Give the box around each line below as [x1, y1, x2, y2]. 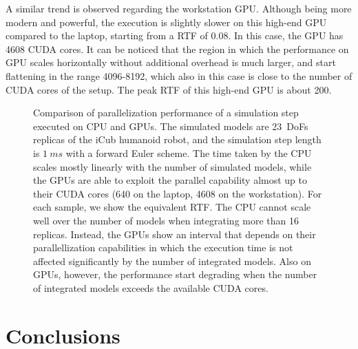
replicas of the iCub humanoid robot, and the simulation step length [33, 132, 322, 147]
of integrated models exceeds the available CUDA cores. [33, 280, 268, 295]
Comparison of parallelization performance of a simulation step [33, 105, 299, 120]
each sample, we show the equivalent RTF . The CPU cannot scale [33, 200, 311, 214]
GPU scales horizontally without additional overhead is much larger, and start [6, 55, 336, 70]
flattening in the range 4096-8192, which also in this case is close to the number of [6, 68, 352, 83]
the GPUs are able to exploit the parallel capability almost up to [33, 173, 307, 187]
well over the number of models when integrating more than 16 [33, 213, 299, 227]
